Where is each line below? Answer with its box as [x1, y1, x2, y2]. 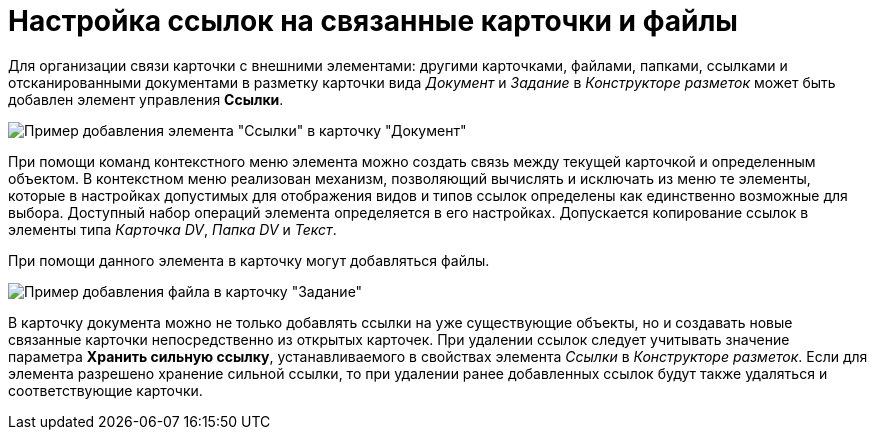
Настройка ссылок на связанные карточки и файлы [8, 4, 738, 38]
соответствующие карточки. [8, 381, 203, 399]
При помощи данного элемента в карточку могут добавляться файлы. [8, 251, 490, 269]
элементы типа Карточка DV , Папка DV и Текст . [8, 220, 337, 238]
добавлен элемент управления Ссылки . [8, 90, 284, 108]
